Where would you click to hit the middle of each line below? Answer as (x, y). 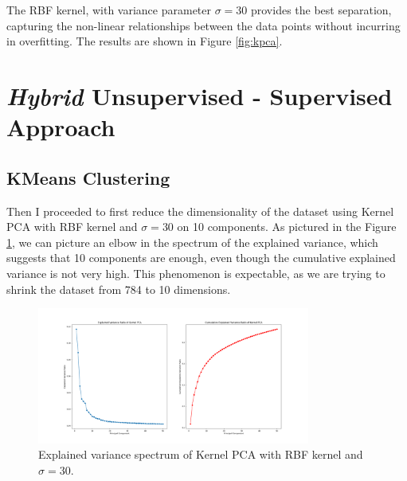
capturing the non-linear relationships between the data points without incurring (203, 25)
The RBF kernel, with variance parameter (109, 10)
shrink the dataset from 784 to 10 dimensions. (119, 289)
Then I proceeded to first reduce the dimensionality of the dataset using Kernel (200, 211)
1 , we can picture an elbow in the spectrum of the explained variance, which (192, 242)
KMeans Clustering (88, 177)
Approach (61, 127)
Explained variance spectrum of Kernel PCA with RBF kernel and (201, 454)
